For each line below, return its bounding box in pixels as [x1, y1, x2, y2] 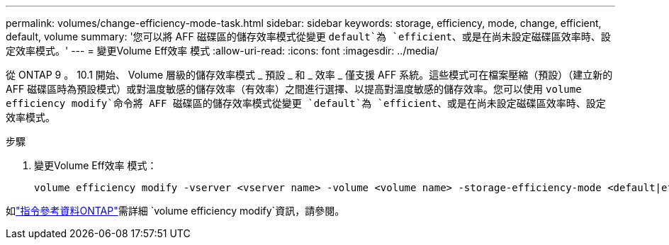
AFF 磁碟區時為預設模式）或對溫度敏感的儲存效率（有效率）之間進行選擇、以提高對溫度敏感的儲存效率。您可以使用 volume [6, 83, 582, 95]
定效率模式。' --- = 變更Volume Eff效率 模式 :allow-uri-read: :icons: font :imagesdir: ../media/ [6, 45, 439, 57]
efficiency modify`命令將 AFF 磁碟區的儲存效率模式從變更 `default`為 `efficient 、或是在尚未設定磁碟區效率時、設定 [6, 97, 606, 109]
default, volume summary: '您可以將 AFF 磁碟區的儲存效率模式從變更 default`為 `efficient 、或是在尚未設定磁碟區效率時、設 [6, 30, 611, 42]
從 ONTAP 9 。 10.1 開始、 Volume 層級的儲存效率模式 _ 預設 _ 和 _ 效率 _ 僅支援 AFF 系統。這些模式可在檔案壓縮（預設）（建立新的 [6, 69, 613, 81]
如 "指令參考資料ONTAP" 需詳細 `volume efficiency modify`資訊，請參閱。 [6, 205, 345, 217]
